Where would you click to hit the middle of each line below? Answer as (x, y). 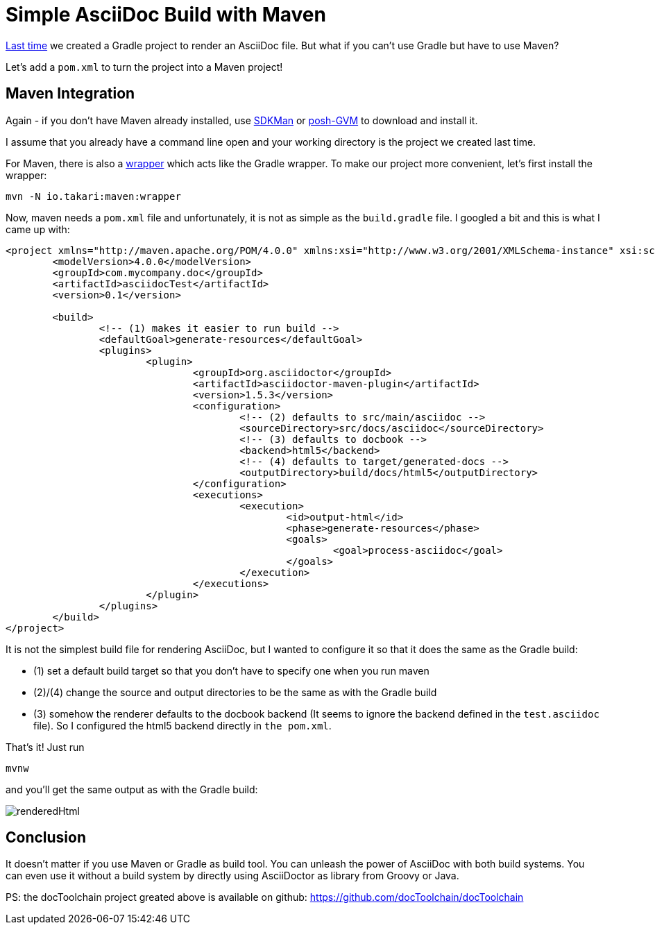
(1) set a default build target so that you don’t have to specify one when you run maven (231, 670)
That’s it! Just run (45, 747)
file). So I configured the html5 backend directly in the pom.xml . (182, 725)
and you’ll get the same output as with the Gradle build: (132, 789)
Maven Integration (70, 94)
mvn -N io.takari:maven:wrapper (93, 196)
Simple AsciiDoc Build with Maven (166, 15)
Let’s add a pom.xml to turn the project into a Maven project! (144, 67)
